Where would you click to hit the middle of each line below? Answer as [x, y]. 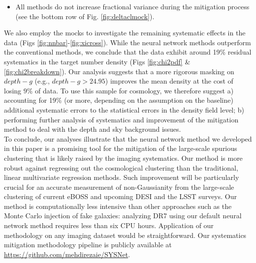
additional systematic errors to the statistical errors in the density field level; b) [124, 109]
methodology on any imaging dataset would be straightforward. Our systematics [125, 235]
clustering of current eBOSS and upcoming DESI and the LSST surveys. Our [120, 196]
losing [13, 90]
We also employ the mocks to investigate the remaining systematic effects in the [125, 33]
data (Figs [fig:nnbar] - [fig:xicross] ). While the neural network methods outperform [128, 42]
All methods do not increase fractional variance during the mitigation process [132, 6]
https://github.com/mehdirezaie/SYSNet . [67, 254]
